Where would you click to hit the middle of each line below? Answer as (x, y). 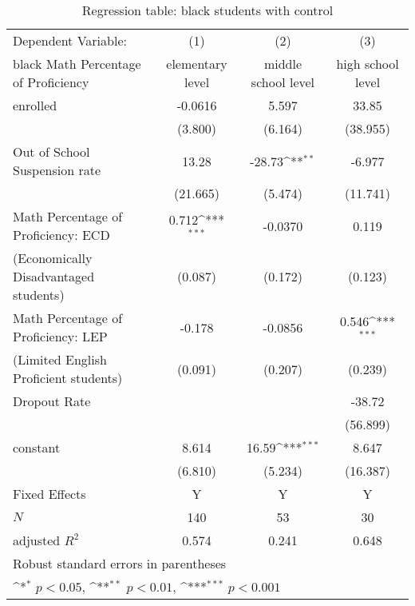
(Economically (53, 258)
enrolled (35, 105)
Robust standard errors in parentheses (120, 563)
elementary (197, 64)
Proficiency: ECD (61, 235)
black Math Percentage (77, 64)
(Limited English (60, 359)
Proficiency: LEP (60, 336)
